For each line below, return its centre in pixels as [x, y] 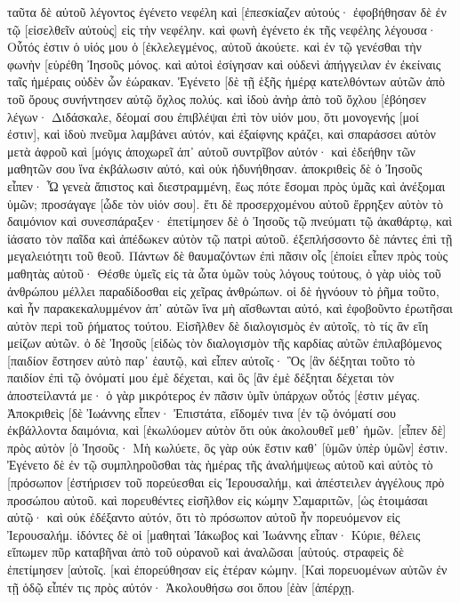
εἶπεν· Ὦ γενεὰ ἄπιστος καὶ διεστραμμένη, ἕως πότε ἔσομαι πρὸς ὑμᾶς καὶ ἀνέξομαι [226, 185]
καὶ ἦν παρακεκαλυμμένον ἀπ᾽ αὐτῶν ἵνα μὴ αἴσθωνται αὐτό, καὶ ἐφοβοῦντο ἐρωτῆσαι [230, 308]
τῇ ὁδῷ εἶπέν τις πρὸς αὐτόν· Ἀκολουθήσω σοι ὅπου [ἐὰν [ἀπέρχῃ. [181, 587]
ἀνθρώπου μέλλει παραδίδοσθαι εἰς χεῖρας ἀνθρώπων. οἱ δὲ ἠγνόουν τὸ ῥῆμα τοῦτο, [223, 290]
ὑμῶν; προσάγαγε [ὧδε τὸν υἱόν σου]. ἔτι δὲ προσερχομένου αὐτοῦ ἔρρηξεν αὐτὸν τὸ [225, 203]
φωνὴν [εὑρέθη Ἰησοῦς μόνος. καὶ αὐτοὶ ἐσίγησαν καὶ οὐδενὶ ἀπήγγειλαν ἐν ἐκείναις [224, 64]
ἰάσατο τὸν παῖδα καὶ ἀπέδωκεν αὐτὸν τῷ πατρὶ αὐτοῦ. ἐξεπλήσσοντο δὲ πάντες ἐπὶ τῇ [230, 238]
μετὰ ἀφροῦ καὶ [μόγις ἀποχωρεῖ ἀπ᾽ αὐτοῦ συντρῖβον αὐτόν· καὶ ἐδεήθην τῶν [211, 151]
